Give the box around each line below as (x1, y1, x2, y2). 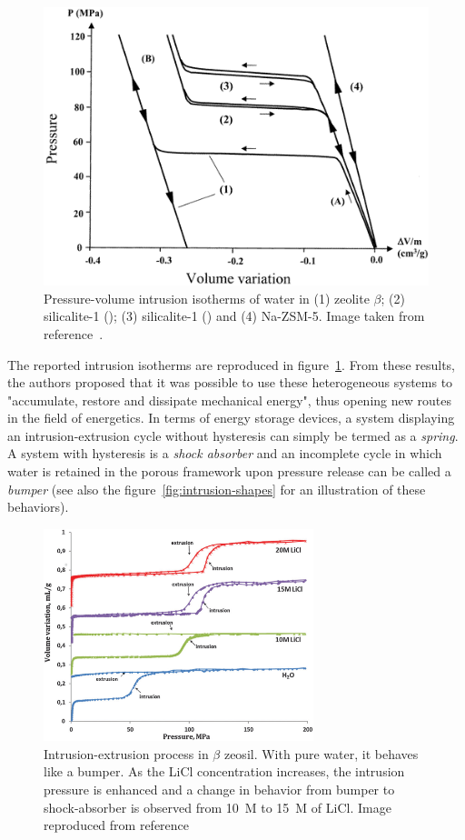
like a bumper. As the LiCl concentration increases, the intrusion (44, 762, 405, 781)
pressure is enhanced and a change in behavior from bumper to (44, 779, 395, 798)
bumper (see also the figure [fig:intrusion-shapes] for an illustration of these (7, 479, 426, 498)
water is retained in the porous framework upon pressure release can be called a (7, 462, 451, 481)
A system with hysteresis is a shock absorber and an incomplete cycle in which (7, 444, 442, 463)
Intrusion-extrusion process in (44, 744, 209, 763)
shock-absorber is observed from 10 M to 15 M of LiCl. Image (44, 797, 391, 816)
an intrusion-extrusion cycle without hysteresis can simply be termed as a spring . (7, 425, 459, 445)
